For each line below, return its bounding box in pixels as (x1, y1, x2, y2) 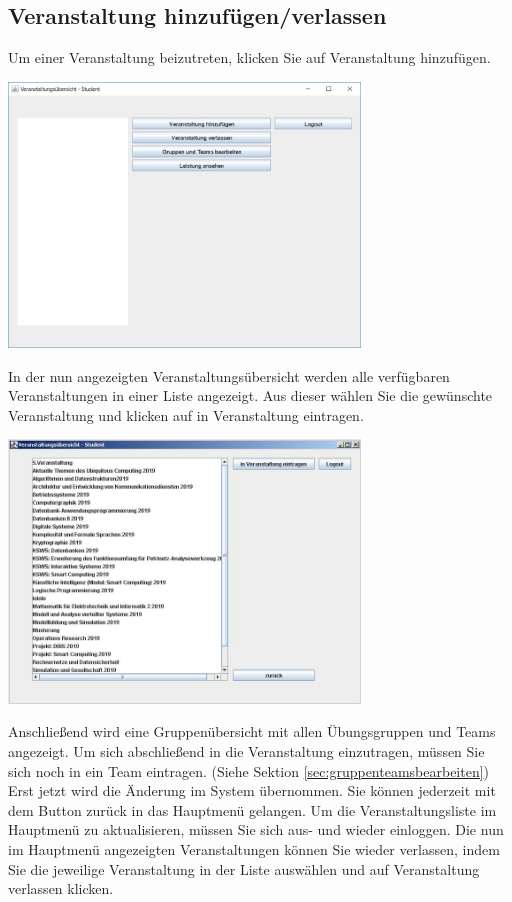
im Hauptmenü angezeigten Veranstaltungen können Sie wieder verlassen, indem (8, 838, 500, 859)
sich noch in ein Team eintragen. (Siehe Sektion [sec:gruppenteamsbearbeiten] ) (8, 760, 490, 781)
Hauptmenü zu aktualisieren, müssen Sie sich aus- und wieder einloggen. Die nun (8, 819, 504, 840)
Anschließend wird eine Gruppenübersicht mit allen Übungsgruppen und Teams (8, 721, 496, 742)
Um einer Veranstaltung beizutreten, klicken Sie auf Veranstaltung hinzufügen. (8, 47, 491, 68)
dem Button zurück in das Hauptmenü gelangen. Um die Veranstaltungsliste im (8, 799, 497, 820)
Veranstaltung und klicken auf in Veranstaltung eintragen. (8, 404, 364, 425)
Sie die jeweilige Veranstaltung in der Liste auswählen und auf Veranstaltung (8, 858, 480, 879)
